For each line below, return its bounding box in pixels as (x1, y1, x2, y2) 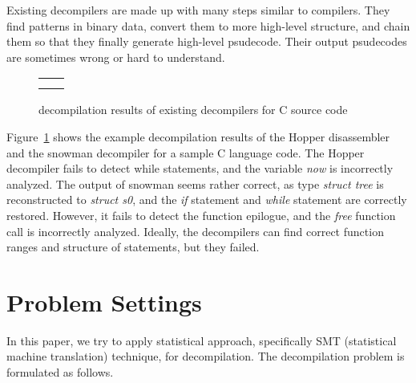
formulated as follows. (6, 364, 114, 381)
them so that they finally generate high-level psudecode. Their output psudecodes (6, 33, 407, 50)
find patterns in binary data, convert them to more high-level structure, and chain (6, 17, 410, 34)
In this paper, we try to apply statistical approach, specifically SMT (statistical (6, 332, 397, 348)
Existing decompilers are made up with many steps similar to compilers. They (6, 2, 390, 18)
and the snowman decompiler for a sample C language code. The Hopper (6, 144, 365, 161)
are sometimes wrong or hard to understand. (6, 48, 225, 65)
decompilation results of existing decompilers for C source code (38, 101, 348, 118)
